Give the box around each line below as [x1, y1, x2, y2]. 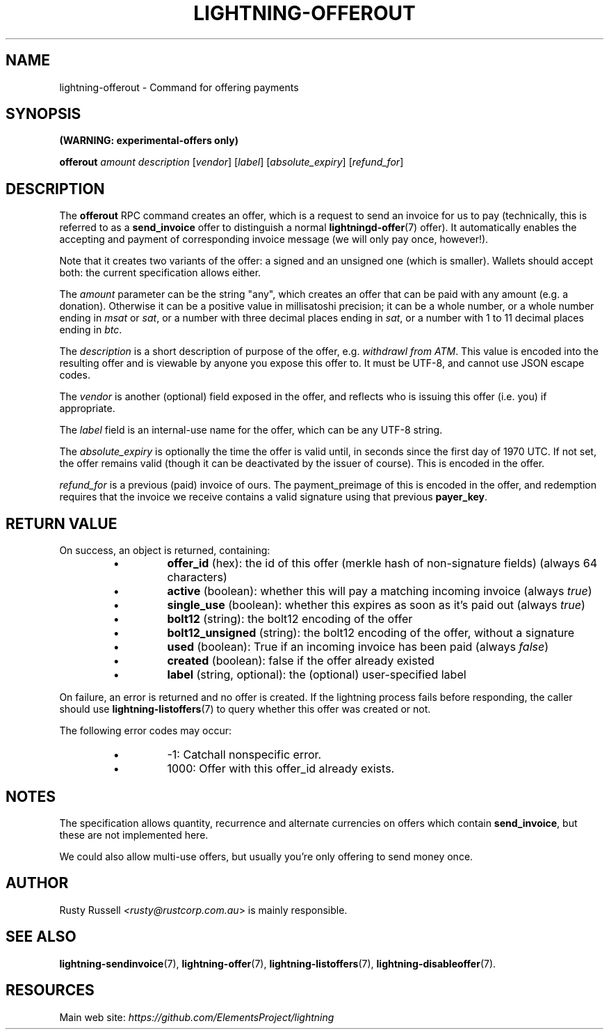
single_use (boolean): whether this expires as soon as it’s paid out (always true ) [167, 598, 585, 613]
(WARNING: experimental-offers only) [59, 134, 238, 147]
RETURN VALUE [6, 514, 117, 532]
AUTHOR [6, 874, 69, 892]
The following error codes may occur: [59, 725, 232, 737]
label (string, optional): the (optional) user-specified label [167, 667, 466, 682]
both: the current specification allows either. [59, 267, 261, 279]
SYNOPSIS [6, 105, 81, 123]
